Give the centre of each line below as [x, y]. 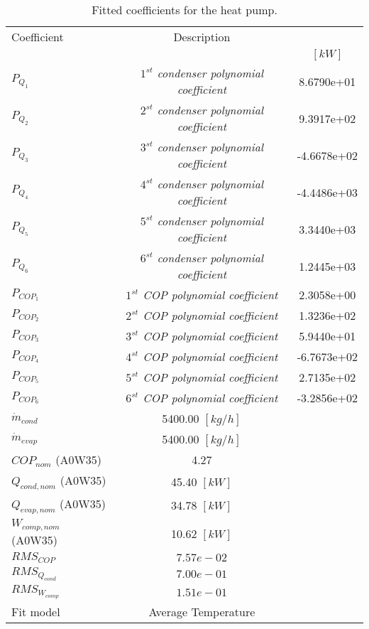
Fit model [36, 612]
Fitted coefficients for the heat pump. [184, 10]
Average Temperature [202, 612]
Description [202, 37]
